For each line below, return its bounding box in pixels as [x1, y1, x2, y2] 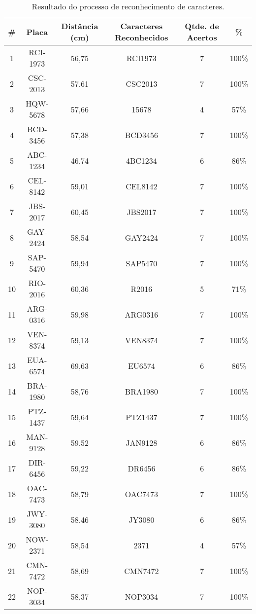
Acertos [187, 32, 217, 43]
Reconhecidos [115, 32, 168, 43]
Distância [61, 20, 98, 32]
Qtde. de [185, 20, 219, 32]
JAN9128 [126, 436, 158, 448]
